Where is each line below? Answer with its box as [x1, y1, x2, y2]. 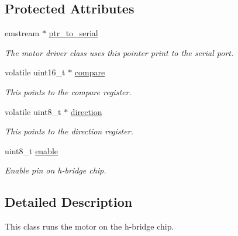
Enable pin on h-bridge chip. [5, 164, 106, 176]
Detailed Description [5, 193, 133, 211]
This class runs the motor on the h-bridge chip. [5, 220, 174, 232]
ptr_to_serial [49, 27, 98, 39]
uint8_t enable [5, 144, 58, 157]
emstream [5, 27, 40, 39]
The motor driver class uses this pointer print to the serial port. [5, 46, 234, 58]
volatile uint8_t [5, 105, 61, 117]
